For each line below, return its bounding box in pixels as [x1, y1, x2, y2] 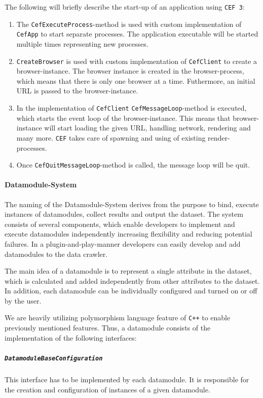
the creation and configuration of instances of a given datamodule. [5, 384, 210, 394]
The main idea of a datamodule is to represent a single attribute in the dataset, [5, 266, 252, 276]
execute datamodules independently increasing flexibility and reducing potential [5, 228, 252, 239]
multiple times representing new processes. [16, 38, 148, 49]
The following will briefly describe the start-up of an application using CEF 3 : [5, 2, 245, 12]
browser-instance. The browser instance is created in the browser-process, [16, 65, 244, 76]
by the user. [5, 295, 42, 306]
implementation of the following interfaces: [5, 332, 137, 343]
